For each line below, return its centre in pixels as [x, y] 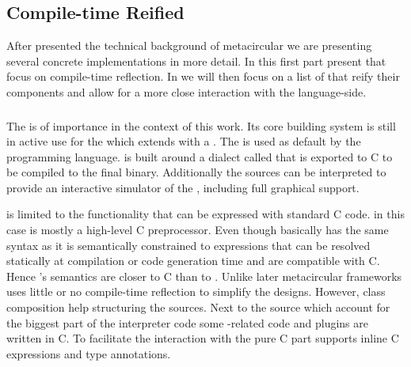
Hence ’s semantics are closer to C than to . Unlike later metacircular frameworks [204, 276]
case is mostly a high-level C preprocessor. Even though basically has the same [198, 230]
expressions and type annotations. [89, 353]
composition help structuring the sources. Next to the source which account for [198, 307]
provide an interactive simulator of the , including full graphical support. [183, 187]
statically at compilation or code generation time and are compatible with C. [193, 261]
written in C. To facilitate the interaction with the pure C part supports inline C [203, 338]
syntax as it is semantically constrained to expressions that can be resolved [188, 245]
